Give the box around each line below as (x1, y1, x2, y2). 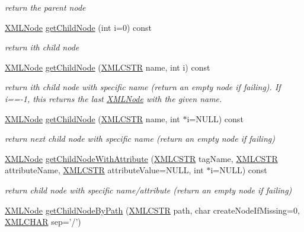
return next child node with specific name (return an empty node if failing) (5, 132, 275, 145)
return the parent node (5, 1, 86, 13)
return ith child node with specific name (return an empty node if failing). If (5, 81, 281, 93)
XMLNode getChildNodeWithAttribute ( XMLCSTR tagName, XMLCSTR (5, 152, 278, 164)
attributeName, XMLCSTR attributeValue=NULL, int (5, 164, 204, 176)
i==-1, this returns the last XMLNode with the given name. (5, 92, 222, 104)
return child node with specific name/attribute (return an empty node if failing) (5, 183, 292, 196)
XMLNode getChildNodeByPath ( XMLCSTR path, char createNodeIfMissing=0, (5, 204, 300, 216)
